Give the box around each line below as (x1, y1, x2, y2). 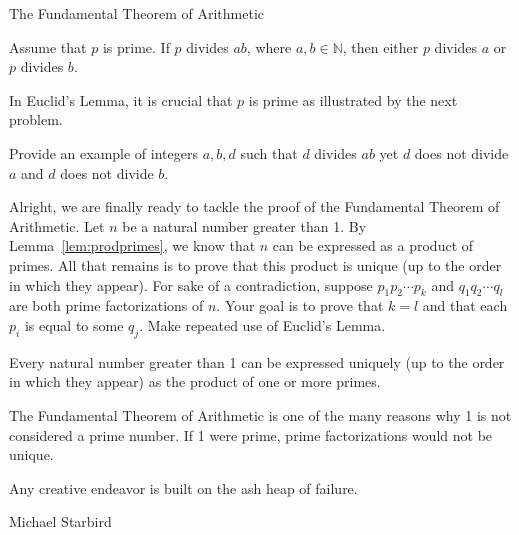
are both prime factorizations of (9, 295, 204, 316)
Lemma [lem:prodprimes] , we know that (9, 235, 256, 256)
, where (246, 36, 292, 57)
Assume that (9, 36, 87, 57)
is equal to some (24, 314, 124, 335)
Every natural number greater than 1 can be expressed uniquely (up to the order (9, 351, 505, 372)
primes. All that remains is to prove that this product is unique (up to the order (9, 254, 502, 275)
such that (240, 142, 298, 163)
